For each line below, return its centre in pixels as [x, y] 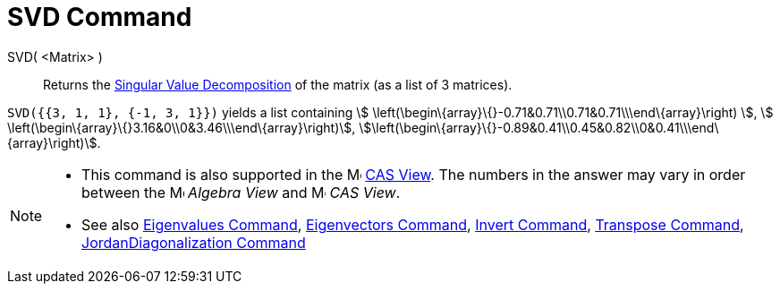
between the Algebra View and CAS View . [241, 192]
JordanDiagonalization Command [194, 242]
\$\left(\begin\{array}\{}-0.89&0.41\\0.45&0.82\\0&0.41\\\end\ [539, 127]
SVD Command [100, 17]
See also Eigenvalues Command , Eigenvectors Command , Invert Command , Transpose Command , [413, 224]
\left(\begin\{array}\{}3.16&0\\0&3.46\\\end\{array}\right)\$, [182, 127]
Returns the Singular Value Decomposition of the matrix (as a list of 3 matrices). [278, 84]
